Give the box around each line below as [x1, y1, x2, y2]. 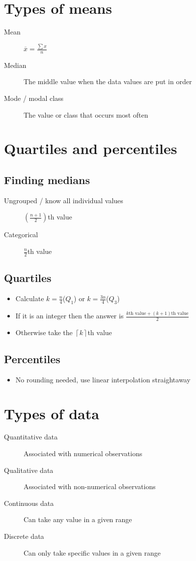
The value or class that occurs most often [24, 109, 148, 120]
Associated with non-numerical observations [24, 481, 156, 492]
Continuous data [4, 498, 54, 508]
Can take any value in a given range [24, 514, 132, 525]
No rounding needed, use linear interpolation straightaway [15, 374, 191, 384]
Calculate [15, 293, 44, 304]
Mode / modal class [4, 93, 64, 103]
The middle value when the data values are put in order [24, 76, 192, 87]
